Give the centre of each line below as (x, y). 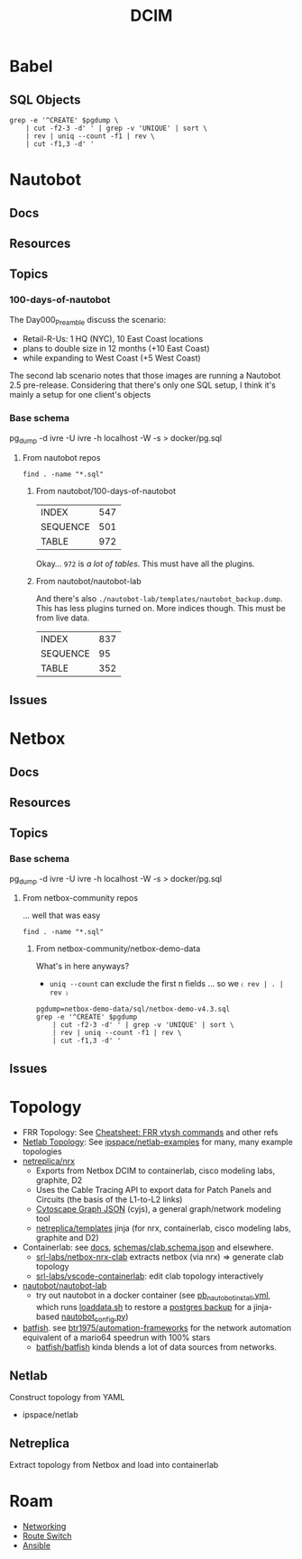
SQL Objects (45, 100)
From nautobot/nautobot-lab (88, 581)
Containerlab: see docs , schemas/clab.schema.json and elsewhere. (148, 1247)
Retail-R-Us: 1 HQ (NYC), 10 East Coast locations (113, 339)
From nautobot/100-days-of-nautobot (106, 491)
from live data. (63, 618)
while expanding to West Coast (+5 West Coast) (111, 358)
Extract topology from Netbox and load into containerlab (114, 1464)
